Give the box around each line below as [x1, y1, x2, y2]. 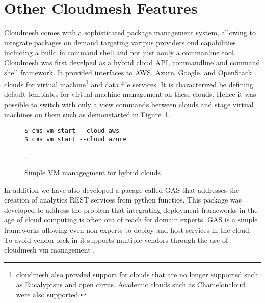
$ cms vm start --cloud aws [24, 127, 120, 135]
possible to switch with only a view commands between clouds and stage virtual [4, 98, 254, 109]
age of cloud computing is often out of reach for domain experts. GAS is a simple [4, 214, 258, 225]
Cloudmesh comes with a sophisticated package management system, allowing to [4, 27, 256, 38]
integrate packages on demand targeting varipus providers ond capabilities [4, 37, 236, 47]
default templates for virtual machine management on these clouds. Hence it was [4, 89, 256, 99]
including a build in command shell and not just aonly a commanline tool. [4, 47, 236, 58]
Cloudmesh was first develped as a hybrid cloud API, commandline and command [4, 57, 260, 67]
